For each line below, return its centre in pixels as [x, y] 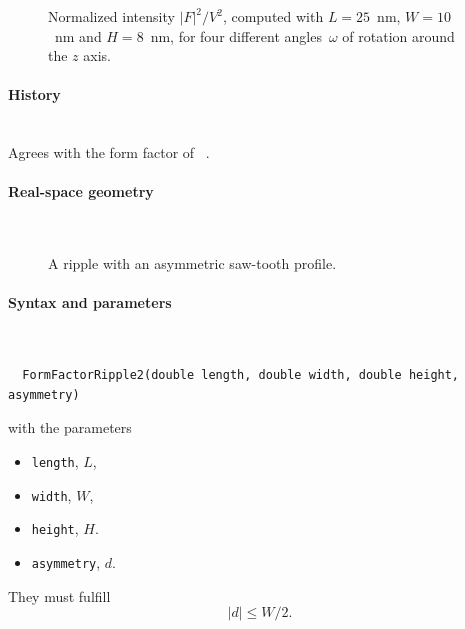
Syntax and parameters [90, 302]
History [34, 94]
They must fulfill [59, 595]
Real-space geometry [81, 191]
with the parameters [70, 427]
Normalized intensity [111, 16]
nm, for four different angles [236, 35]
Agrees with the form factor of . [109, 152]
